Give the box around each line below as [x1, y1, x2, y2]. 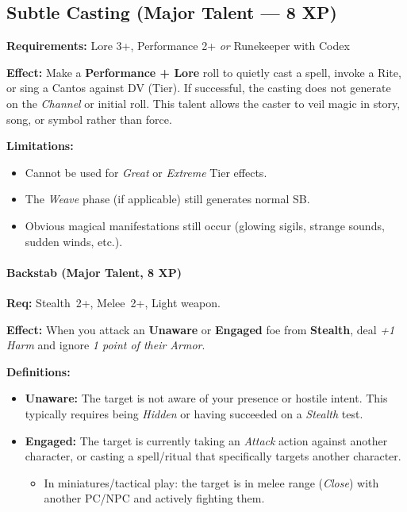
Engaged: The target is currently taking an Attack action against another [25, 432, 388, 448]
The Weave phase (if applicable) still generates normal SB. [25, 191, 310, 207]
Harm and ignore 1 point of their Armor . [6, 337, 205, 353]
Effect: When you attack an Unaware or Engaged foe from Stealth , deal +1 [6, 321, 395, 337]
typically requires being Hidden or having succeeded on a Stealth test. [25, 405, 363, 422]
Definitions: [6, 363, 71, 379]
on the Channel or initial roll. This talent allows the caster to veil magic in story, [6, 94, 401, 111]
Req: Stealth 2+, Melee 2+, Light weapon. [6, 294, 221, 310]
